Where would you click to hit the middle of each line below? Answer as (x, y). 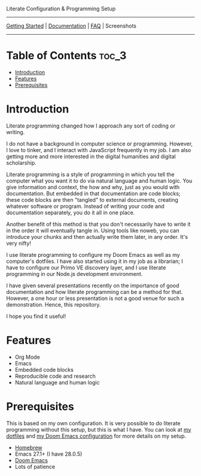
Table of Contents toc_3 (66, 56)
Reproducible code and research (55, 376)
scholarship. (22, 163)
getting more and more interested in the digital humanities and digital (91, 156)
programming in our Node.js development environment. (74, 274)
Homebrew (28, 447)
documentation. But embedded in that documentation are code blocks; (93, 193)
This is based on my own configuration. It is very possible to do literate (93, 423)
